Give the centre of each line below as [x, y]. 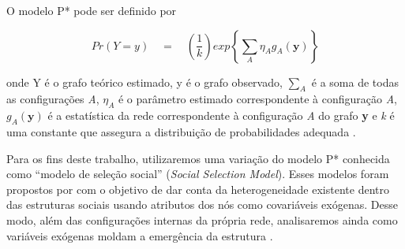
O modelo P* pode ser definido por [92, 10]
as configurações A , [53, 99]
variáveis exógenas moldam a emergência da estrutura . [140, 235]
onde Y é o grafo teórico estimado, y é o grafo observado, [144, 82]
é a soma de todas [355, 82]
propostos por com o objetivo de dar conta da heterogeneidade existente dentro [198, 189]
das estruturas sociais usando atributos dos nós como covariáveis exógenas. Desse [202, 204]
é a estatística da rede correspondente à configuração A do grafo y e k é [221, 115]
